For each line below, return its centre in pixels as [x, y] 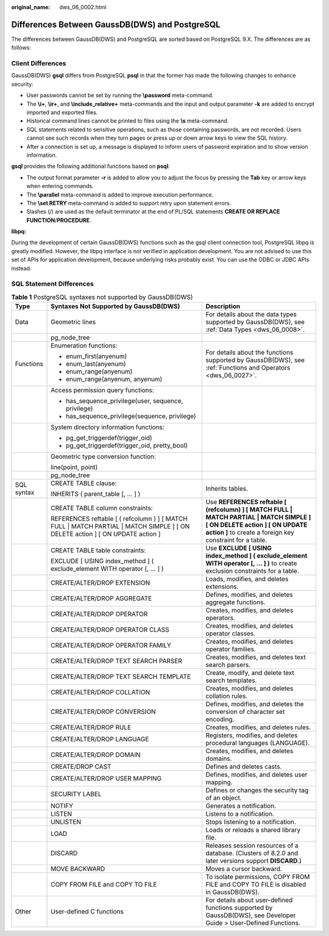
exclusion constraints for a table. [252, 571]
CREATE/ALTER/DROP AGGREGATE [101, 599]
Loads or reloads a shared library [253, 830]
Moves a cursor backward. [244, 869]
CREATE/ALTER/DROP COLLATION [101, 693]
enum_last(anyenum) [96, 364]
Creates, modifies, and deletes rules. [258, 727]
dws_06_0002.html [83, 7]
